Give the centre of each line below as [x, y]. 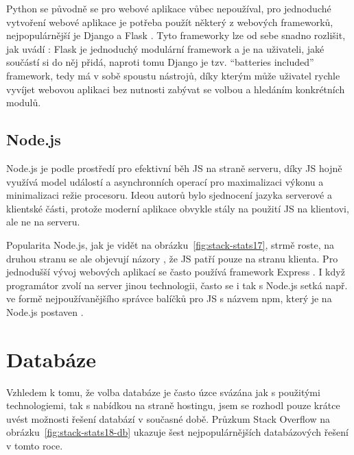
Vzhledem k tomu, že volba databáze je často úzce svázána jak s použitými [163, 392]
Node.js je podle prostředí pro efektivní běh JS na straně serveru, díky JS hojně [174, 168]
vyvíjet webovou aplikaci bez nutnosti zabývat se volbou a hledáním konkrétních [176, 89]
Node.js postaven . [45, 311]
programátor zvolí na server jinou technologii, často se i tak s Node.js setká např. [177, 285]
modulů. [24, 102]
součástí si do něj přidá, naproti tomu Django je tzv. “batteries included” [160, 62]
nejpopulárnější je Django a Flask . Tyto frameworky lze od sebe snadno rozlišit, [176, 35]
